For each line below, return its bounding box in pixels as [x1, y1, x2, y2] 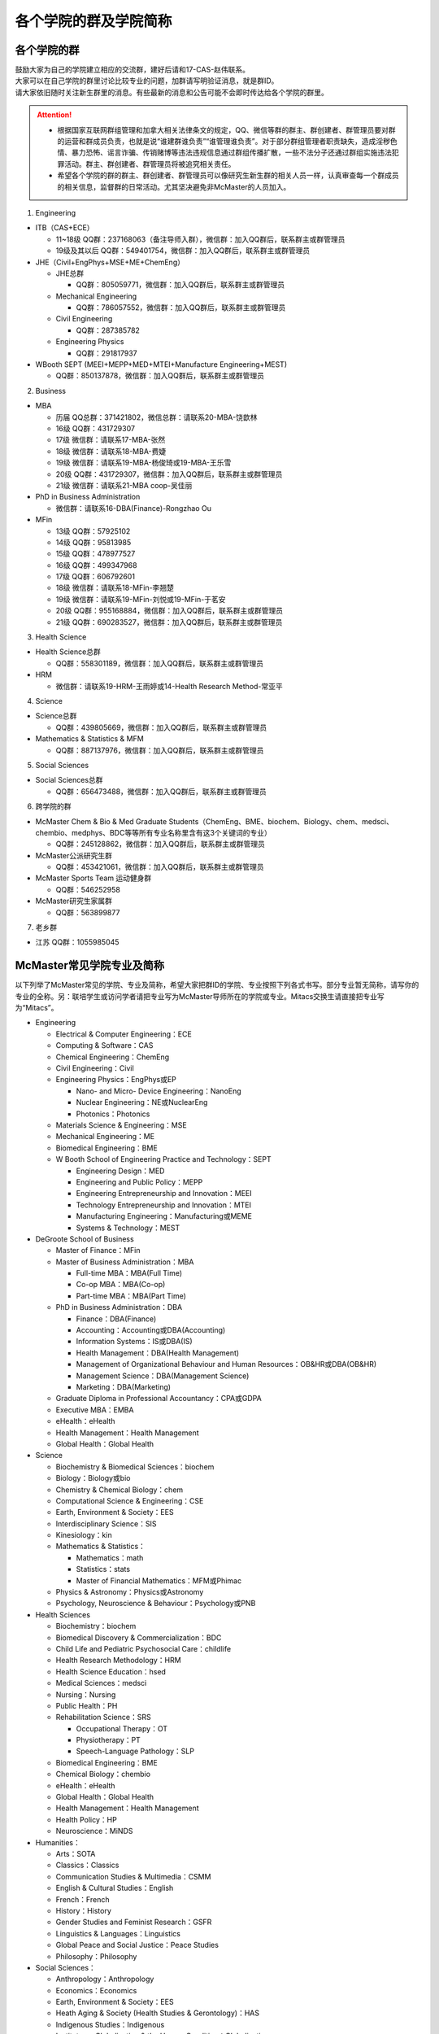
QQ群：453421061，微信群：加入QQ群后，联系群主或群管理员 [55, 862, 264, 872]
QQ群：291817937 [76, 348, 137, 358]
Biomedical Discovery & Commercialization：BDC [55, 1632, 222, 1643]
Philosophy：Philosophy [55, 1951, 137, 1961]
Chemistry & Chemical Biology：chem [55, 1485, 184, 1495]
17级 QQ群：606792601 [55, 572, 136, 582]
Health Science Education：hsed [55, 1666, 167, 1676]
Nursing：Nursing [55, 1689, 116, 1700]
